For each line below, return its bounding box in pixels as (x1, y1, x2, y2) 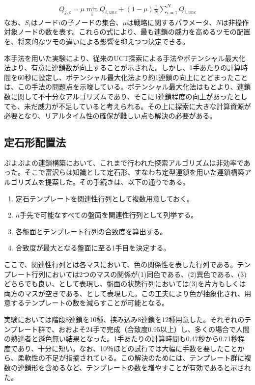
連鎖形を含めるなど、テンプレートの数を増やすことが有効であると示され (17, 362, 251, 372)
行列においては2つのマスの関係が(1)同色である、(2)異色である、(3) (31, 269, 247, 279)
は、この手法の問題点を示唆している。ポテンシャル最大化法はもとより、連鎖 (4, 82, 251, 92)
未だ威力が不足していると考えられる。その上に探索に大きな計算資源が (24, 101, 251, 111)
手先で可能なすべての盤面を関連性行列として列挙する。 (20, 210, 198, 220)
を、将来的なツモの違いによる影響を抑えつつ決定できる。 (4, 36, 189, 46)
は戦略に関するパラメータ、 (127, 17, 216, 27)
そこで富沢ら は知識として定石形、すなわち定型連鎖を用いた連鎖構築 (24, 167, 245, 177)
